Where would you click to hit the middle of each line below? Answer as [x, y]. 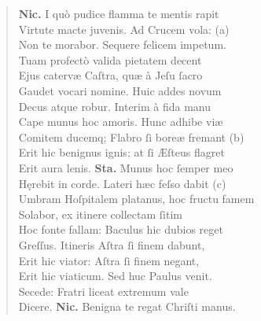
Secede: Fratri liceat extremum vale [103, 291]
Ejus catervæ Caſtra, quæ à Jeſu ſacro [110, 75]
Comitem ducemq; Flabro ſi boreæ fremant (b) [131, 137]
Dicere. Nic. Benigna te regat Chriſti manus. [127, 306]
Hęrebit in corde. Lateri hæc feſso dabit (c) [122, 183]
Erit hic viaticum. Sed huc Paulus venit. [115, 276]
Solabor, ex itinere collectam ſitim [100, 214]
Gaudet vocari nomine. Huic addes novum [120, 90]
